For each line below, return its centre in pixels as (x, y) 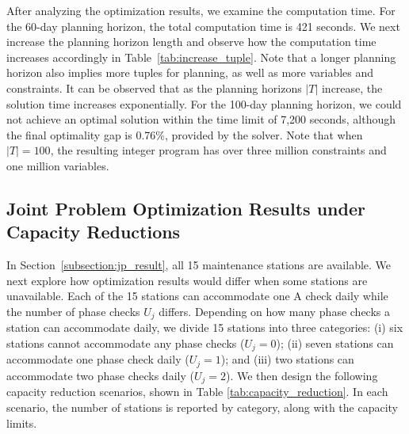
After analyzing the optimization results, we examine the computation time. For (201, 10)
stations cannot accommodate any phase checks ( (126, 343)
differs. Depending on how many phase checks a (275, 311)
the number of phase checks (73, 311)
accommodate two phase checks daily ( (100, 375)
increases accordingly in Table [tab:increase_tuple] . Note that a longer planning (201, 57)
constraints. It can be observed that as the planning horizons (154, 88)
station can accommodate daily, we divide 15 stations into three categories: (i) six (205, 327)
